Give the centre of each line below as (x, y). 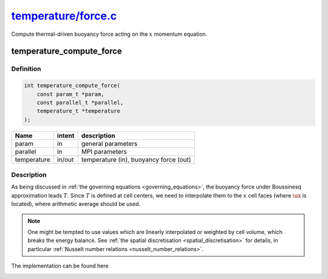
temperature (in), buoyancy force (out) (136, 159)
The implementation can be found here (60, 266)
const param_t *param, (70, 94)
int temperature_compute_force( (72, 86)
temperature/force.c (64, 16)
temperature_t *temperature (79, 111)
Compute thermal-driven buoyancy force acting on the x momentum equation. (109, 34)
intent (66, 136)
